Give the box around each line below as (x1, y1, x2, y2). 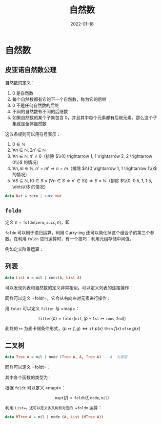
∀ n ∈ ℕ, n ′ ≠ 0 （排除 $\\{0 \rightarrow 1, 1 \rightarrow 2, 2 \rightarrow (12, 153, 153, 159)
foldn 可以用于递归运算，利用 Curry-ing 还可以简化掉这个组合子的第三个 (5, 230, 150, 236)
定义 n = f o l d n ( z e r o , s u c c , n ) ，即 (5, 219, 70, 225)
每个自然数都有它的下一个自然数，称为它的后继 (12, 96, 106, 102)
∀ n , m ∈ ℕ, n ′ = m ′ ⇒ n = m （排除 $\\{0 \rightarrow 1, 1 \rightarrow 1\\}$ (12, 165, 157, 171)
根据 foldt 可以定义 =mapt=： (5, 385, 66, 391)
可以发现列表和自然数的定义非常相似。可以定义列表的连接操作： (5, 285, 133, 291)
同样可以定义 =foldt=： (5, 364, 51, 370)
